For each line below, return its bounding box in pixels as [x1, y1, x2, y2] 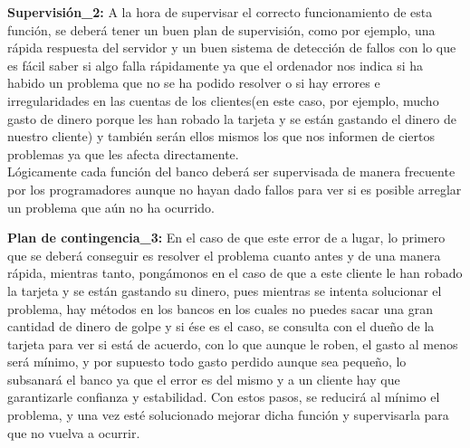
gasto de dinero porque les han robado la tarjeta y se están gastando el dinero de [7, 109, 457, 128]
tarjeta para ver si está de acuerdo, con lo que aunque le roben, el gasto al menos [7, 334, 458, 353]
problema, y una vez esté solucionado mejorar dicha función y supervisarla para [7, 405, 449, 424]
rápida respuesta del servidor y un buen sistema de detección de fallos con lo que [7, 38, 456, 57]
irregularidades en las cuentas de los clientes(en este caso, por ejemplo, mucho [7, 91, 439, 110]
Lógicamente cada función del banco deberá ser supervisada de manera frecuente [7, 162, 456, 181]
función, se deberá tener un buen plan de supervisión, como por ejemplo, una [7, 20, 436, 39]
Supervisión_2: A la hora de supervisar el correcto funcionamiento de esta [7, 3, 433, 21]
